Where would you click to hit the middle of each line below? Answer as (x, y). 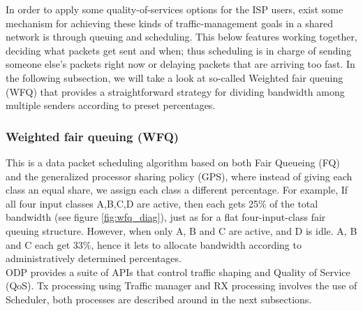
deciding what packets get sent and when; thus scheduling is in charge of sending (179, 50)
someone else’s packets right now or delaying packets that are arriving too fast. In (180, 64)
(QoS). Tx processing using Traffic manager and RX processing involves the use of (181, 285)
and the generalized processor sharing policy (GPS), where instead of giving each (179, 176)
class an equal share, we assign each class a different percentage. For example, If (177, 190)
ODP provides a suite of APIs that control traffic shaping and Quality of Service (178, 272)
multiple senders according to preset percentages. (111, 105)
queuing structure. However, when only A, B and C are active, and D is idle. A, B (181, 230)
